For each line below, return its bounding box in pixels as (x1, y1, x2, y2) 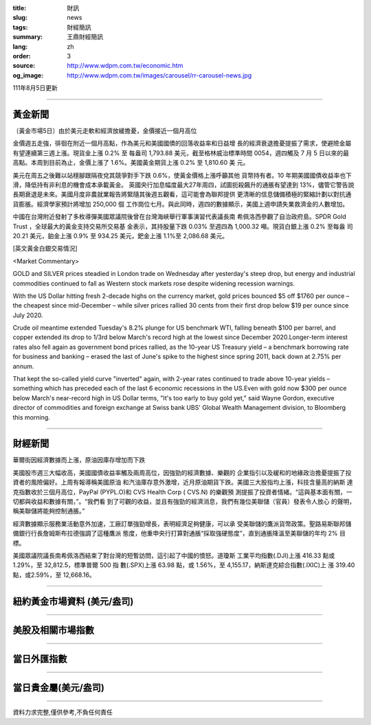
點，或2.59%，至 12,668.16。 (12, 571, 95, 579)
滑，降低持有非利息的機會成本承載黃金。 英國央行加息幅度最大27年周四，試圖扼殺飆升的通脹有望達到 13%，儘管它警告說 (12, 181, 355, 189)
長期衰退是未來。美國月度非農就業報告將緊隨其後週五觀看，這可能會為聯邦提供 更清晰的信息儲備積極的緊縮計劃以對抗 (12, 190, 346, 198)
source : (12, 62, 36, 70)
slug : (12, 14, 27, 22)
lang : (12, 42, 28, 51)
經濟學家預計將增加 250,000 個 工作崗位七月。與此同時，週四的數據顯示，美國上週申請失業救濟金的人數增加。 (36, 200, 349, 208)
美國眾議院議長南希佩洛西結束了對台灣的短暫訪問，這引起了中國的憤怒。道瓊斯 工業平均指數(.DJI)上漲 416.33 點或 (12, 551, 335, 560)
